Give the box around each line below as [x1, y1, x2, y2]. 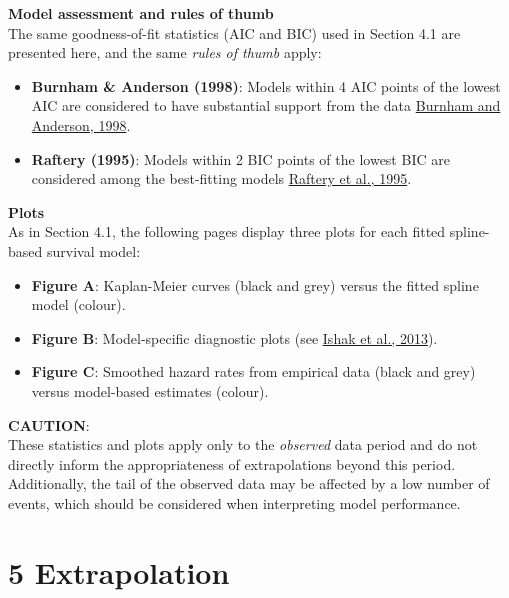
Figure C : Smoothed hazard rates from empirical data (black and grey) [31, 361, 476, 382]
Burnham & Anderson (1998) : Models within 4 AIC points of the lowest [31, 75, 501, 96]
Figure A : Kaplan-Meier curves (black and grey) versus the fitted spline [31, 274, 479, 295]
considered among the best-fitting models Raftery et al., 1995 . [31, 168, 412, 189]
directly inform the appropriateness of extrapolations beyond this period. [8, 453, 456, 474]
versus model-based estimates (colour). [31, 380, 269, 401]
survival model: [46, 240, 141, 261]
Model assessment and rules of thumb [8, 3, 274, 23]
